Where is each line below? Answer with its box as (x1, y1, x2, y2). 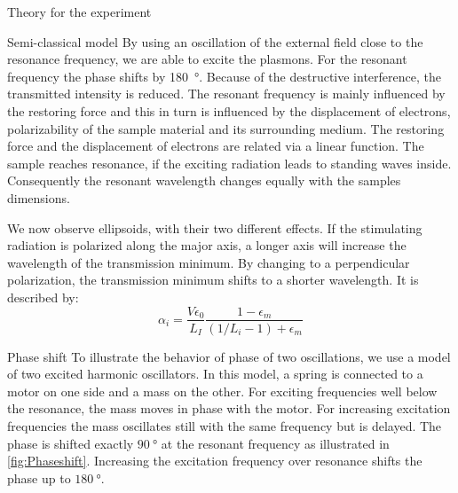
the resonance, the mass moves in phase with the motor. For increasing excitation (7, 399, 451, 418)
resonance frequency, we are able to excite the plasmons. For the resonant (7, 50, 407, 68)
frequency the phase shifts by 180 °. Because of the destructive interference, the (7, 67, 441, 85)
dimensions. (7, 188, 70, 207)
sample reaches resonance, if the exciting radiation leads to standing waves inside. (7, 153, 452, 172)
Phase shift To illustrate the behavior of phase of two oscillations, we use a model (7, 347, 451, 365)
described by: (7, 287, 79, 306)
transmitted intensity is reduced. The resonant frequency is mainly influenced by (7, 84, 446, 103)
